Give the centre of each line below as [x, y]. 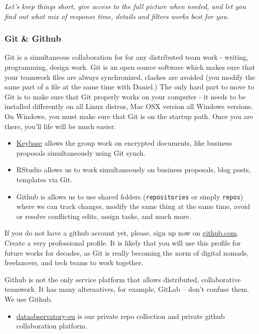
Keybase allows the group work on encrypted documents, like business [124, 143]
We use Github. [29, 299]
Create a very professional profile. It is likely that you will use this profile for [123, 242]
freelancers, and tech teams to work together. [74, 262]
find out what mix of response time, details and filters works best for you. [117, 16]
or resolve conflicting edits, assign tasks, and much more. [104, 216]
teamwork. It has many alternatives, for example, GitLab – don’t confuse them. [127, 289]
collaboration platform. [52, 326]
